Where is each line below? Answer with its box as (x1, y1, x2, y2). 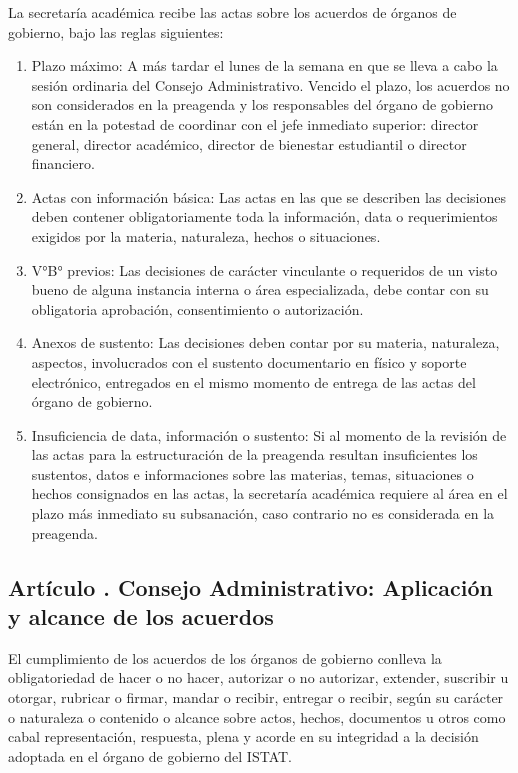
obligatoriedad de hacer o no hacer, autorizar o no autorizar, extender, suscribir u (8, 667, 509, 688)
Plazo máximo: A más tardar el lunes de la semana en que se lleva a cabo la (31, 55, 498, 76)
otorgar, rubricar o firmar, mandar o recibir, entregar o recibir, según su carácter (8, 687, 504, 708)
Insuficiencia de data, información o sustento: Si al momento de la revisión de (31, 424, 507, 445)
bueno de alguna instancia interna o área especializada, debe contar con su (31, 279, 489, 300)
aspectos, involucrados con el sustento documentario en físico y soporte (31, 351, 467, 372)
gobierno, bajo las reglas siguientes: (8, 21, 224, 42)
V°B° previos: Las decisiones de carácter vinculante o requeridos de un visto (31, 259, 498, 280)
